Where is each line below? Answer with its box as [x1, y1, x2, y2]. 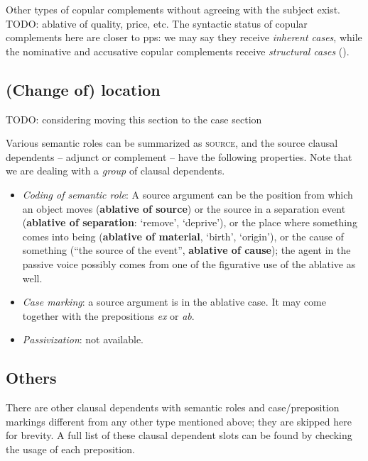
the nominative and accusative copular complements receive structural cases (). [6, 43, 350, 58]
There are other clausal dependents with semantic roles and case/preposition [6, 400, 340, 415]
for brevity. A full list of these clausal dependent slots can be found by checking [6, 428, 352, 443]
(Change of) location [6, 78, 161, 100]
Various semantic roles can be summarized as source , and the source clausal [6, 135, 338, 150]
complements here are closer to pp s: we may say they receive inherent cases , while [6, 30, 362, 45]
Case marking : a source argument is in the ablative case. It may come [22, 294, 326, 309]
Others [6, 367, 57, 389]
